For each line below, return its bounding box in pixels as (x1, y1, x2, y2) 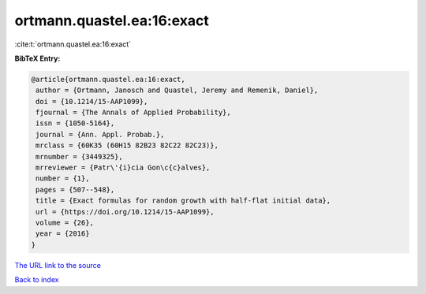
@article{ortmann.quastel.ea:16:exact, (31, 75, 185, 84)
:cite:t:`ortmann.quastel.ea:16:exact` (14, 39, 132, 49)
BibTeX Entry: (14, 54, 61, 63)
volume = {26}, (35, 218, 95, 227)
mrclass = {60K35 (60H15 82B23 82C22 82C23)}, (35, 141, 219, 150)
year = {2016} (35, 229, 90, 238)
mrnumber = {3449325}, (35, 152, 124, 161)
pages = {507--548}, (35, 185, 115, 194)
